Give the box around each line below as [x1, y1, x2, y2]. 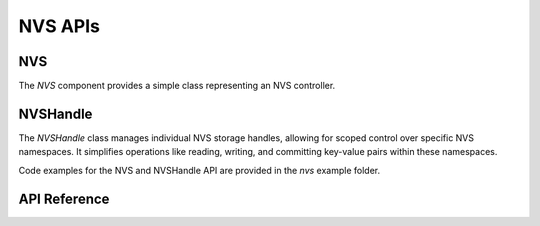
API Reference [18, 190, 110, 207]
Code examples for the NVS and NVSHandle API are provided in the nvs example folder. [18, 164, 381, 176]
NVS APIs [18, 15, 100, 37]
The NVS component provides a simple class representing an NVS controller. [18, 80, 336, 92]
